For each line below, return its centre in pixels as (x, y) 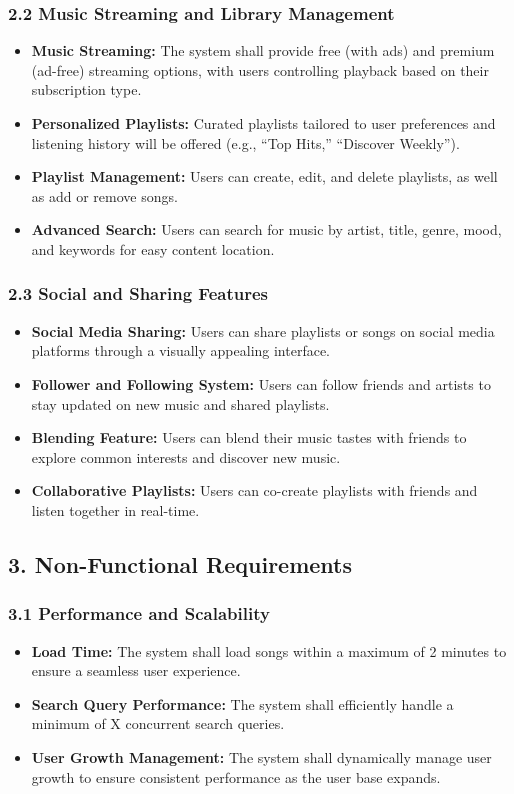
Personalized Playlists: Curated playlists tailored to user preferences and (263, 123)
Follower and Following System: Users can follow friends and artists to (261, 383)
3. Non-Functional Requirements (180, 563)
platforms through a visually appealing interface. (181, 350)
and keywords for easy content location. (153, 248)
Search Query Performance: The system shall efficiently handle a (242, 703)
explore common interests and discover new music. (186, 456)
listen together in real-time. (115, 509)
